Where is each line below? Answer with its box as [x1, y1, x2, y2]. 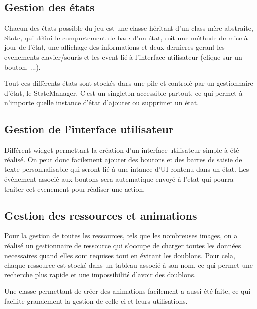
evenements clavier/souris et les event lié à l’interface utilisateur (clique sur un [4, 51, 242, 62]
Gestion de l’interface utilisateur [4, 121, 173, 137]
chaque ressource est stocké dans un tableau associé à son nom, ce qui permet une [4, 260, 253, 270]
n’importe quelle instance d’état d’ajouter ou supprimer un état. [4, 97, 199, 108]
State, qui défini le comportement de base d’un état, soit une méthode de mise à [4, 32, 248, 42]
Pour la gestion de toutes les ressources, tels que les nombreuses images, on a [4, 231, 238, 241]
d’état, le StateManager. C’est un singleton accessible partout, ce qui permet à [4, 87, 243, 98]
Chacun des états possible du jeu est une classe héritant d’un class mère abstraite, [4, 23, 253, 33]
